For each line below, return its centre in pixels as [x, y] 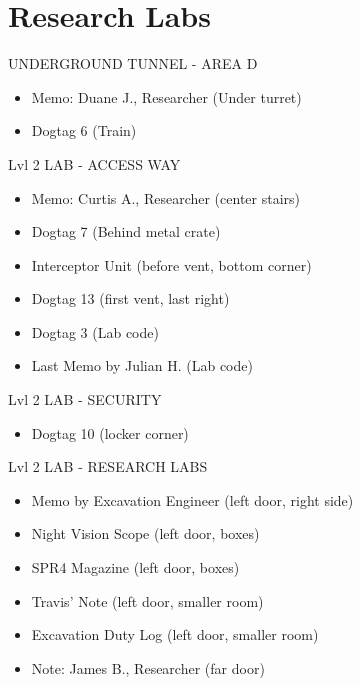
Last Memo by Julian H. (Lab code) [142, 365]
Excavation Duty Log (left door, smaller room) [175, 634]
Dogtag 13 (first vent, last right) [130, 298]
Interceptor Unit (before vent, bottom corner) [171, 264]
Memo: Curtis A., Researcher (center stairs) [166, 197]
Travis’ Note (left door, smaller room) [147, 600]
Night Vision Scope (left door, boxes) [145, 533]
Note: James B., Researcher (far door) [148, 667]
